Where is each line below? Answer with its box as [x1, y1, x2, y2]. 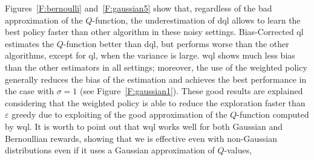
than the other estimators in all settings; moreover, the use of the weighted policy [5, 60, 307, 73]
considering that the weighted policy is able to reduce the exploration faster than [5, 96, 306, 109]
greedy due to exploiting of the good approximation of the [11, 108, 227, 121]
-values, [224, 144, 252, 156]
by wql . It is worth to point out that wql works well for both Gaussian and [5, 120, 283, 132]
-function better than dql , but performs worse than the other [63, 37, 289, 50]
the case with [5, 85, 54, 97]
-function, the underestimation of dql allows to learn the [92, 13, 301, 26]
